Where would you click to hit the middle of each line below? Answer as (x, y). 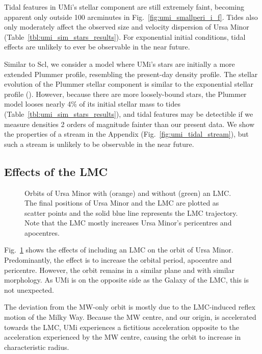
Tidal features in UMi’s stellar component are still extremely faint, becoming (124, 7)
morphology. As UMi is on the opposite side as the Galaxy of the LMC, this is (126, 280)
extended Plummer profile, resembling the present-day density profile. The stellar (131, 74)
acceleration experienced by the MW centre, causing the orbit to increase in (123, 337)
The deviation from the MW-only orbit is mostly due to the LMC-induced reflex (130, 307)
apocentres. (42, 232)
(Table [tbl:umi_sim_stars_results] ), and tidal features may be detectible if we (129, 113)
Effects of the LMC (56, 171)
